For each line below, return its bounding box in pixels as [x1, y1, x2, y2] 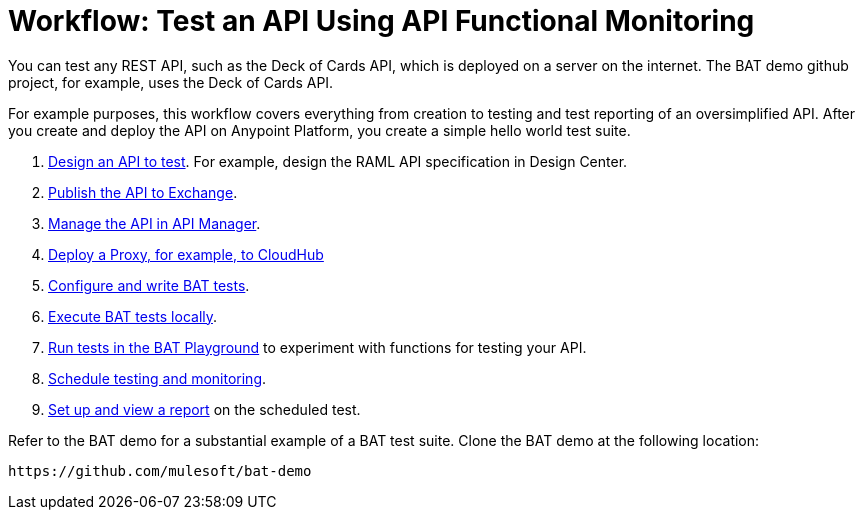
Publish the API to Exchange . [48, 183, 238, 201]
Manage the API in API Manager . [48, 214, 261, 232]
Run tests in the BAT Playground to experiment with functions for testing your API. [48, 338, 587, 356]
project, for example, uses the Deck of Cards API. [8, 73, 334, 91]
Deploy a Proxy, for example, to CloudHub [48, 245, 324, 263]
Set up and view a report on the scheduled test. [48, 400, 361, 418]
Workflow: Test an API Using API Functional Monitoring [8, 4, 755, 38]
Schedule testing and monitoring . [48, 369, 267, 387]
